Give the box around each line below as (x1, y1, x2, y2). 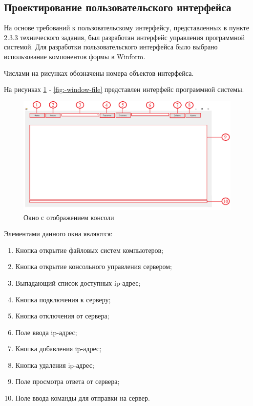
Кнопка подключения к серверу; (15, 294, 111, 304)
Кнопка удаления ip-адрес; (15, 360, 94, 370)
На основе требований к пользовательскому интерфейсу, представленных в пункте (4, 23, 249, 33)
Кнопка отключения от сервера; (15, 311, 109, 321)
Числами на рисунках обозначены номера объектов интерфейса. (4, 68, 194, 78)
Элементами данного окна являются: (4, 228, 113, 239)
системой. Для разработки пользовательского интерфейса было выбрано (4, 42, 218, 52)
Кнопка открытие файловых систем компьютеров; (15, 245, 164, 255)
